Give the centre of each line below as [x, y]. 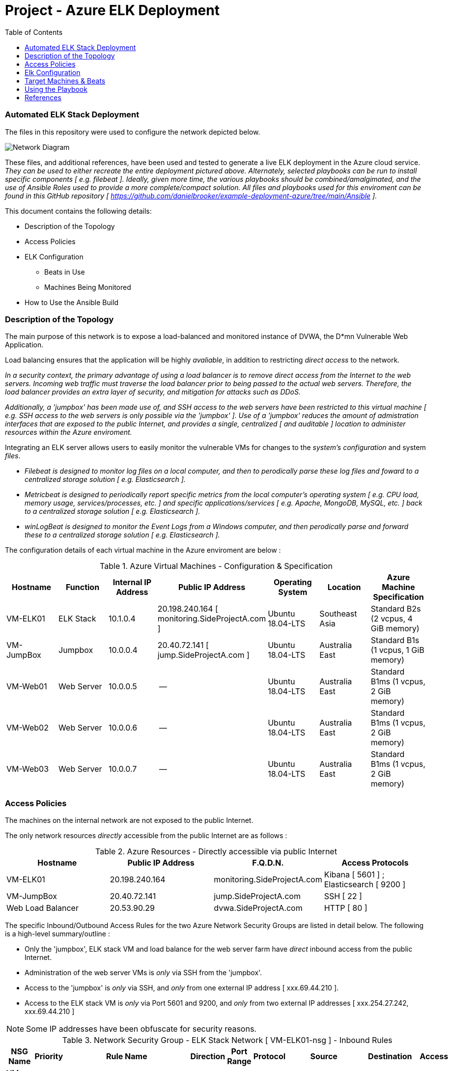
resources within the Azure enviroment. [69, 432]
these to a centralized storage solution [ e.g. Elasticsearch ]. [122, 535]
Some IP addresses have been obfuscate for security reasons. [141, 1029]
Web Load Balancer [42, 908]
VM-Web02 [28, 728]
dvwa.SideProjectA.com [258, 908]
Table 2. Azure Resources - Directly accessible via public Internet [216, 851]
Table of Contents [34, 32]
